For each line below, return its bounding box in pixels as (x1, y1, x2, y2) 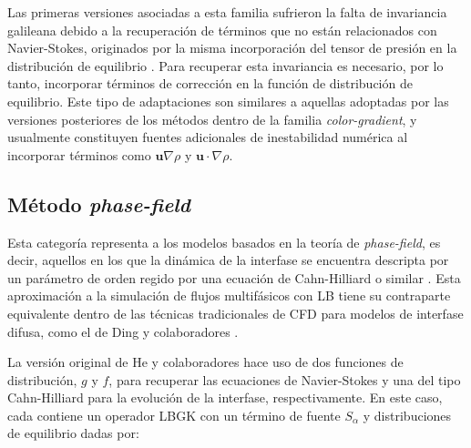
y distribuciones (363, 405, 452, 424)
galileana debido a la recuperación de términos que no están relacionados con (7, 20, 437, 39)
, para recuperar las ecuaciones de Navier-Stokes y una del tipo (108, 370, 461, 389)
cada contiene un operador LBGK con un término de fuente (7, 405, 341, 424)
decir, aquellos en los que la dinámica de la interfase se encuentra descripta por (7, 250, 449, 270)
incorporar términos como (7, 145, 151, 164)
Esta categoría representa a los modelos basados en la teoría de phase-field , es (7, 232, 441, 251)
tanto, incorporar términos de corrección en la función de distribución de (7, 74, 413, 93)
